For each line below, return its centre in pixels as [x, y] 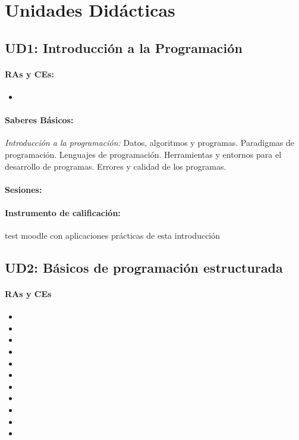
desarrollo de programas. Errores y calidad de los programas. [116, 166]
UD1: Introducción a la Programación [124, 47]
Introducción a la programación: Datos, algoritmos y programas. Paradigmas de [150, 143]
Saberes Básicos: [39, 120]
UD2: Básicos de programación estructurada [144, 268]
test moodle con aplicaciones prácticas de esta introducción [113, 235]
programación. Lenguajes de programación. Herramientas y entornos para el [143, 154]
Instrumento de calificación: [63, 212]
